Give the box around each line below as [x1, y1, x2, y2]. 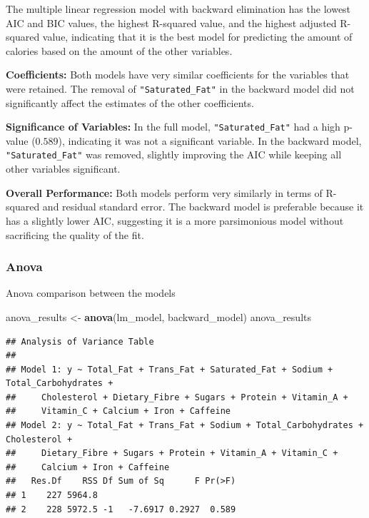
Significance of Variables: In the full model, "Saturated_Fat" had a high [6, 119, 340, 134]
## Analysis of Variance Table [6, 336, 154, 347]
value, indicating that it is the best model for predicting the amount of [42, 29, 353, 44]
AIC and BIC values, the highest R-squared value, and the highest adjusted [6, 15, 337, 30]
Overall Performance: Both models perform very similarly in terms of [6, 185, 323, 200]
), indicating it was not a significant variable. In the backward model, [58, 133, 362, 148]
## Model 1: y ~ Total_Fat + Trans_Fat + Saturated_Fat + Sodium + [6, 364, 333, 375]
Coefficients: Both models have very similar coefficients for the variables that [6, 67, 350, 82]
